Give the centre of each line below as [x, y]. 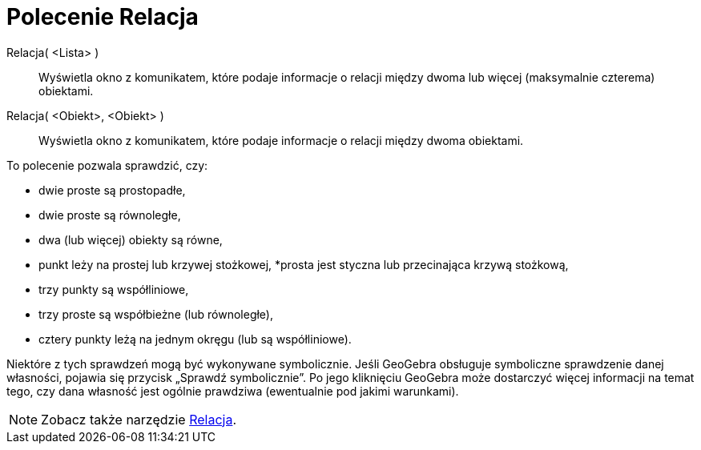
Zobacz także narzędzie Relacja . [139, 419]
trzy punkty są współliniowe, [114, 289]
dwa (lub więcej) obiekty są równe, [131, 239]
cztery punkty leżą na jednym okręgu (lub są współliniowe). [195, 339]
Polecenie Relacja [103, 17]
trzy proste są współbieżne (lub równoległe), [156, 314]
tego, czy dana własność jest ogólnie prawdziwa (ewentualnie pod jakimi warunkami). [233, 391]
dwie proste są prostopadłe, [112, 190]
